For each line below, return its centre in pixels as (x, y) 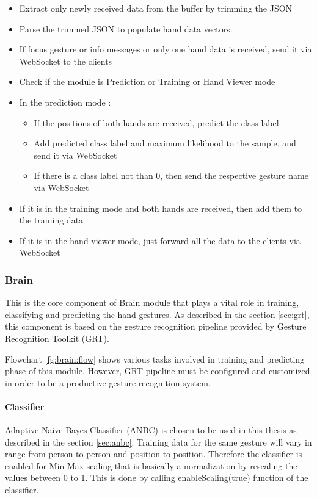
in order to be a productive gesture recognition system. (108, 382)
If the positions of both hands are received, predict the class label (156, 122)
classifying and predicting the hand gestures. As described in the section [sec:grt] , (157, 314)
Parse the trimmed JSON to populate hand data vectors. (126, 28)
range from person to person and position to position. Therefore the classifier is (154, 454)
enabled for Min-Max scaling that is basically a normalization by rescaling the (151, 465)
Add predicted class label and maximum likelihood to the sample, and (165, 143)
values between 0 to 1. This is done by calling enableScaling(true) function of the (157, 478)
